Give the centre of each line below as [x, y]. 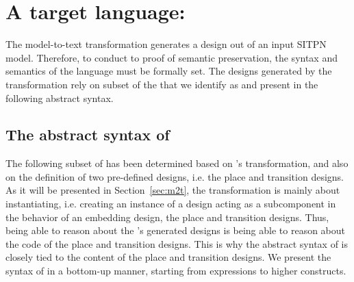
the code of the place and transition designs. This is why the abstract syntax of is [177, 243]
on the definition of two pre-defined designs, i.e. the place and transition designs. [175, 176]
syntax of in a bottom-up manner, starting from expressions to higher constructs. [176, 271]
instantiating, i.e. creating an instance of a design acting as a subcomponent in [171, 204]
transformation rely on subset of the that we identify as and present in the [162, 84]
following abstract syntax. [60, 98]
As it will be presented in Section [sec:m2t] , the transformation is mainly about [173, 190]
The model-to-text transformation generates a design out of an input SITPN [166, 44]
